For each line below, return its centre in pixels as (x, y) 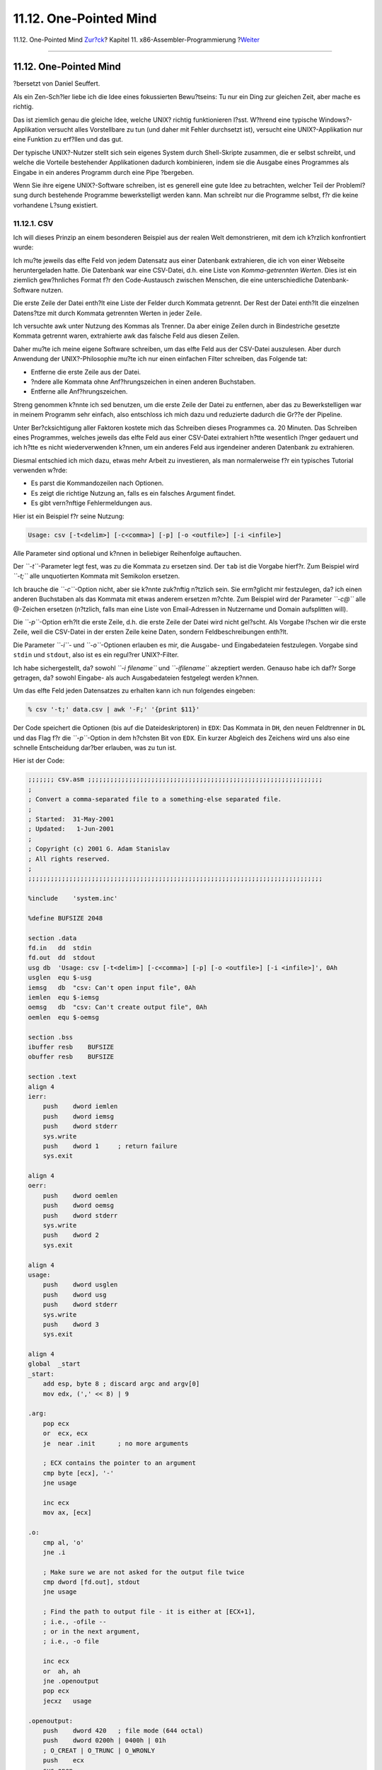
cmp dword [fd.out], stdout (92, 1582)
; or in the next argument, (92, 1632)
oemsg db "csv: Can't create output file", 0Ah (118, 1007)
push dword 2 (71, 1235)
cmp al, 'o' (64, 1542)
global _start (54, 1364)
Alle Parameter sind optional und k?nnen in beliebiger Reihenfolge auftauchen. (127, 553)
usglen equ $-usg (60, 978)
